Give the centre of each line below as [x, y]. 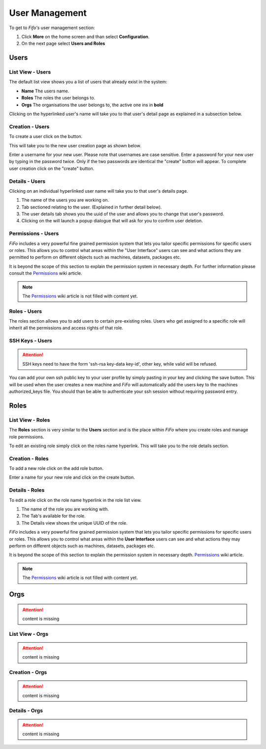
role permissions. [27, 437]
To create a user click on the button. [46, 136]
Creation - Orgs [28, 672]
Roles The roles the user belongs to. [58, 98]
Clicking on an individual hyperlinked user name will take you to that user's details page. [99, 191]
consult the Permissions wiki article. [46, 273]
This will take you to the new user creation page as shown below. [75, 145]
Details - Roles [27, 490]
